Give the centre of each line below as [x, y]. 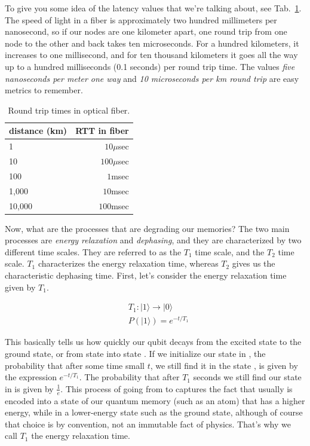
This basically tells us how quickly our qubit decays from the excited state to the [153, 342]
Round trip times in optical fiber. [69, 110]
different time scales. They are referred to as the [93, 251]
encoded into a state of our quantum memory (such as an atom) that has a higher [155, 400]
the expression [31, 377]
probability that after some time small [75, 365]
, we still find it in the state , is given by [224, 365]
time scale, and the [230, 251]
